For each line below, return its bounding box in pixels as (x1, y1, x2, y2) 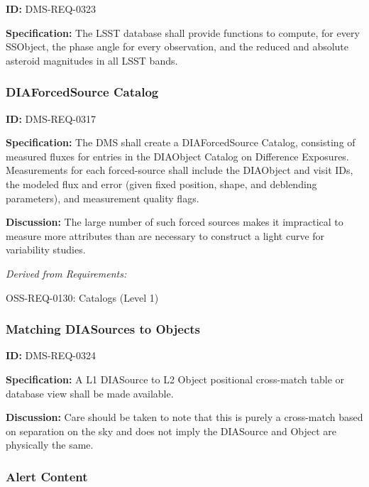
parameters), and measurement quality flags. (6, 190, 199, 205)
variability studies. (6, 242, 86, 257)
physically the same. (6, 437, 94, 452)
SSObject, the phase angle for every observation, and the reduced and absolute (6, 39, 349, 54)
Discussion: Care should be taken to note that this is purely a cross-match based (6, 410, 363, 425)
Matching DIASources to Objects (6, 320, 201, 338)
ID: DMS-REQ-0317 (6, 111, 96, 126)
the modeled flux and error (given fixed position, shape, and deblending (6, 176, 317, 191)
